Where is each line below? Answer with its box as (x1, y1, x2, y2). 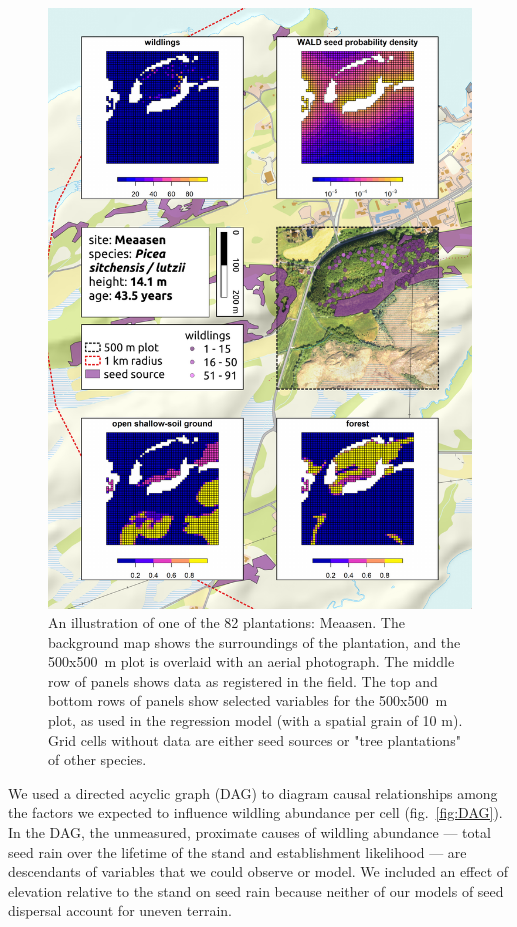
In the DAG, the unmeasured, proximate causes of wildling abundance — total (8, 822, 491, 843)
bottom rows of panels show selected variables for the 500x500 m (48, 690, 448, 711)
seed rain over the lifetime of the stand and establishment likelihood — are (8, 841, 467, 862)
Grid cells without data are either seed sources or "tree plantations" (48, 729, 461, 750)
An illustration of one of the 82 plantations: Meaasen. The (48, 612, 405, 633)
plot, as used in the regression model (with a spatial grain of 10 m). (48, 710, 463, 731)
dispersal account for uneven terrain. (8, 900, 232, 921)
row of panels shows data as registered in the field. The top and (48, 670, 438, 691)
